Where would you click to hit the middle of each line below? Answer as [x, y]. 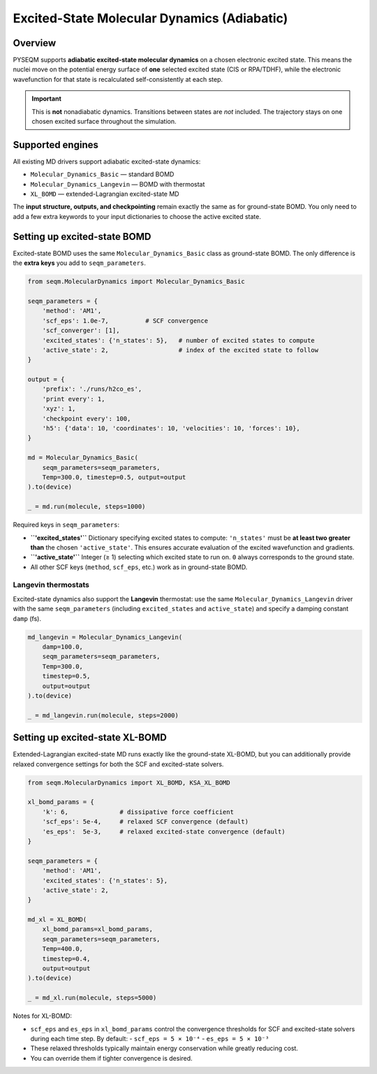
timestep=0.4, [66, 959]
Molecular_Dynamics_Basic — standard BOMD [102, 174]
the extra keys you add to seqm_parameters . [79, 263]
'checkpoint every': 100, [87, 418]
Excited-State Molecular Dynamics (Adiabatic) [150, 18]
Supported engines [56, 144]
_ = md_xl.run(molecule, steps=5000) [92, 998]
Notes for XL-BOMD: [43, 1016]
